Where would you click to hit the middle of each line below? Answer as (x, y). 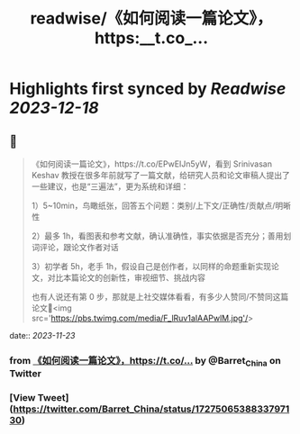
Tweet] (53, 398)
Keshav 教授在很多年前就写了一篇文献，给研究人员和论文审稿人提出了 (160, 175)
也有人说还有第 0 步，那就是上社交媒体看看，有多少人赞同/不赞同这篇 (160, 297)
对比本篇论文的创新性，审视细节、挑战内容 (126, 277)
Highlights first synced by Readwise (148, 89)
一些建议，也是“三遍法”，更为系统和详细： (110, 186)
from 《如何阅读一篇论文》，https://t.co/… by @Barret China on (145, 362)
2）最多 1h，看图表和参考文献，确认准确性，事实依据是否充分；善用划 (161, 236)
